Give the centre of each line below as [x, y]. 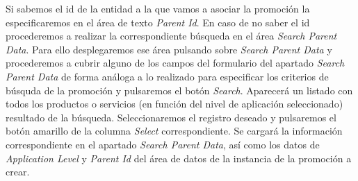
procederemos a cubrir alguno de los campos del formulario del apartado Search [175, 63]
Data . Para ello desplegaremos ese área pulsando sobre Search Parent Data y [169, 49]
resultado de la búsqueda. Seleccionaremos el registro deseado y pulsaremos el [171, 117]
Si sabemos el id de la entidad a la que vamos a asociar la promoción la [158, 8]
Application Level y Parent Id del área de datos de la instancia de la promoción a [179, 158]
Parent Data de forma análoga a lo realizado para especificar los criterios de [167, 76]
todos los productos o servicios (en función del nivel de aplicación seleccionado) [174, 104]
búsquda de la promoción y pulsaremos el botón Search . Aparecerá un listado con [179, 90]
